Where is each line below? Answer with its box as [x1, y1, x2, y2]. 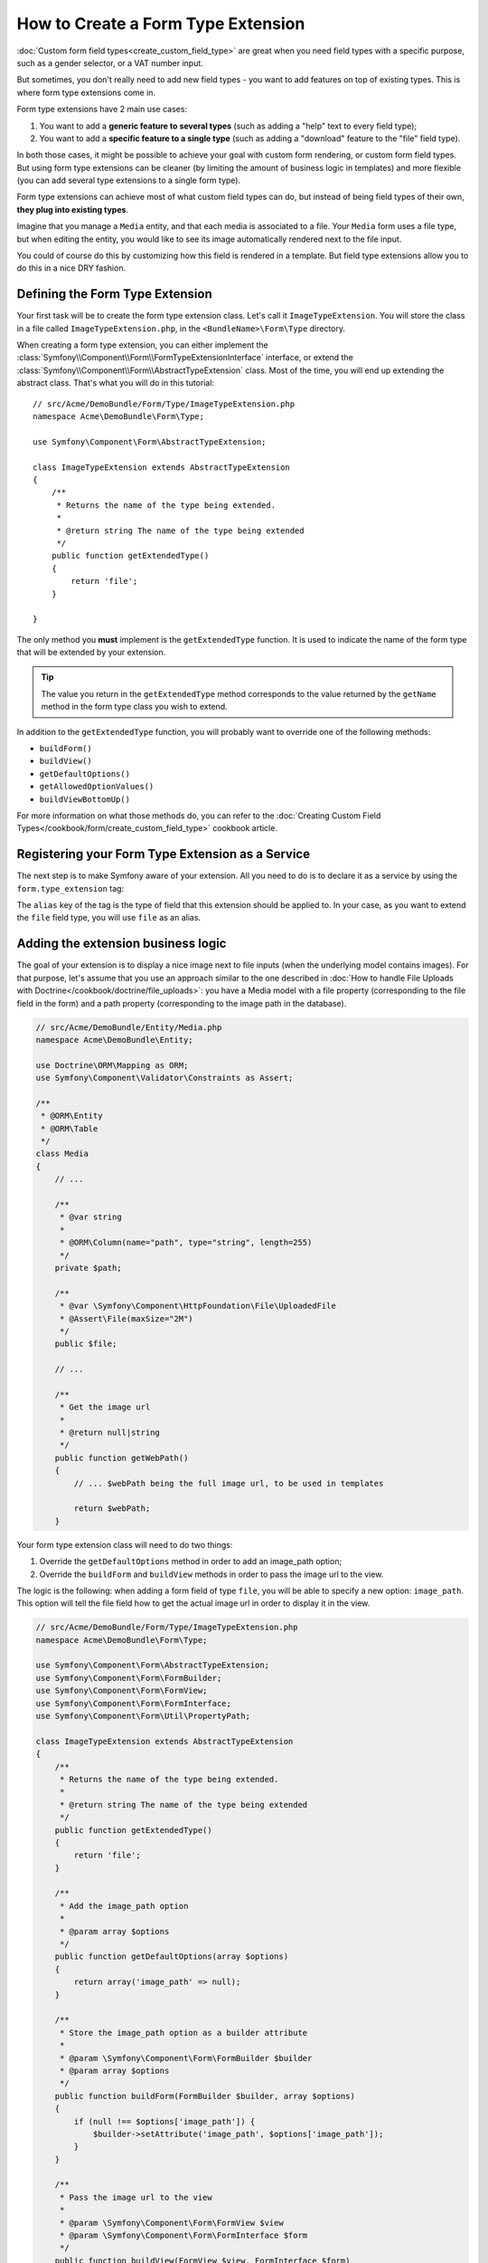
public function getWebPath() [54, 1453, 189, 1463]
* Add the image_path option [59, 1901, 189, 1911]
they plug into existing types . [16, 204, 129, 215]
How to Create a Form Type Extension [16, 14, 305, 33]
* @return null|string [59, 1428, 160, 1438]
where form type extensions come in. [16, 87, 156, 98]
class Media [35, 1149, 89, 1159]
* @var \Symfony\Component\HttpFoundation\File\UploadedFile [59, 1301, 336, 1312]
